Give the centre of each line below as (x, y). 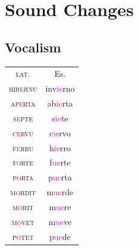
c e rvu (23, 132)
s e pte (23, 118)
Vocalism (33, 47)
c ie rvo (60, 132)
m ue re (60, 206)
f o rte (23, 162)
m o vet (23, 221)
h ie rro (60, 147)
